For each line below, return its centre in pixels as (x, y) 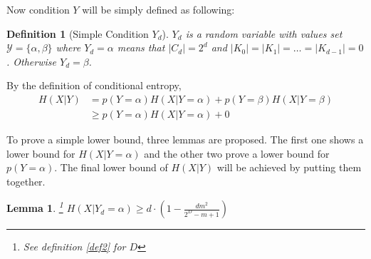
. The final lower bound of (111, 167)
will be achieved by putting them (289, 167)
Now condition (38, 9)
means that (141, 47)
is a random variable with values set (264, 33)
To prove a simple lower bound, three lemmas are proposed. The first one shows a (185, 139)
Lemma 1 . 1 (35, 207)
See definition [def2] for (74, 247)
